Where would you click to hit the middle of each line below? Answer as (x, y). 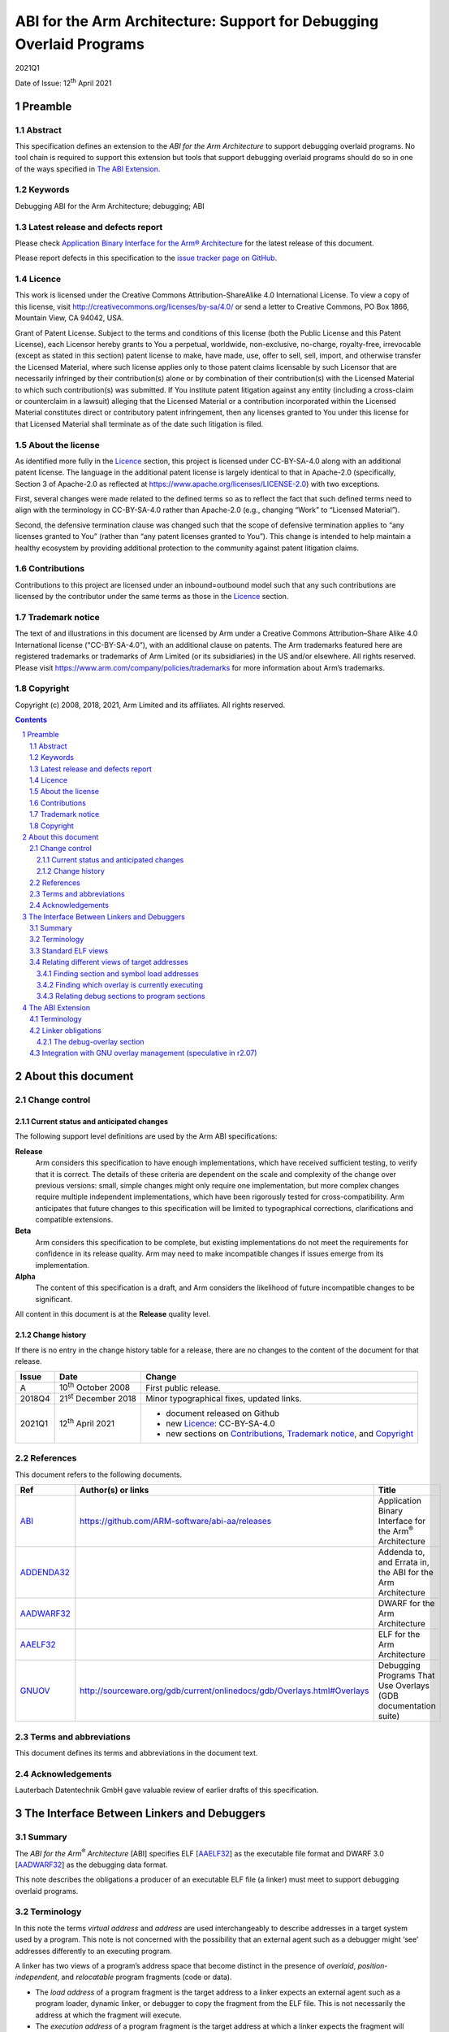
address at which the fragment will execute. (108, 2015)
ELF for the (399, 1635)
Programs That (406, 1676)
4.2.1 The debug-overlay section (91, 1041)
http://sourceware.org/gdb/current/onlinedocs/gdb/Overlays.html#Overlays (224, 1691)
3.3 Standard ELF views (69, 950)
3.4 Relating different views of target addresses (109, 962)
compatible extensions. (74, 1220)
